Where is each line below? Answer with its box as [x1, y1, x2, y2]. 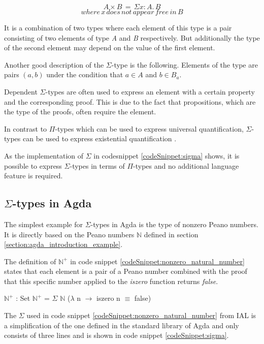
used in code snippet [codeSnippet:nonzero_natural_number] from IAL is [26, 310, 256, 321]
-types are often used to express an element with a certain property [45, 86, 255, 97]
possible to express [4, 160, 62, 171]
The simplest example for [4, 218, 83, 229]
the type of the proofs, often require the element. [4, 106, 156, 117]
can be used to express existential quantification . [23, 133, 177, 144]
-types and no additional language [133, 160, 239, 171]
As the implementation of [4, 150, 84, 161]
